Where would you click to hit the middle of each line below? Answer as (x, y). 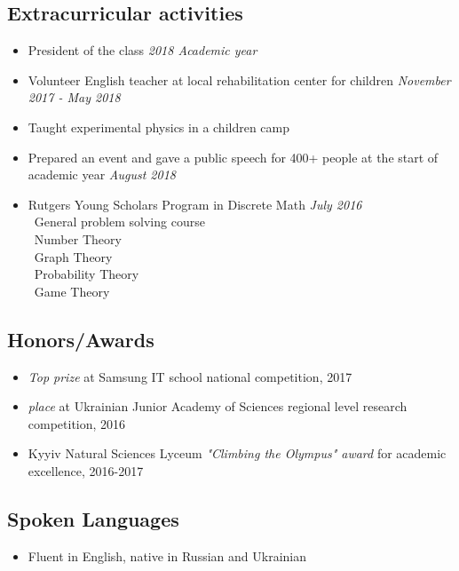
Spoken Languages (93, 518)
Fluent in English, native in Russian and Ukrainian (167, 555)
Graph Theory (73, 256)
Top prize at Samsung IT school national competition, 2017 (190, 376)
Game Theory (72, 291)
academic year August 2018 (102, 174)
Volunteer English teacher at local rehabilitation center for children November (239, 79)
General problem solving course (119, 222)
